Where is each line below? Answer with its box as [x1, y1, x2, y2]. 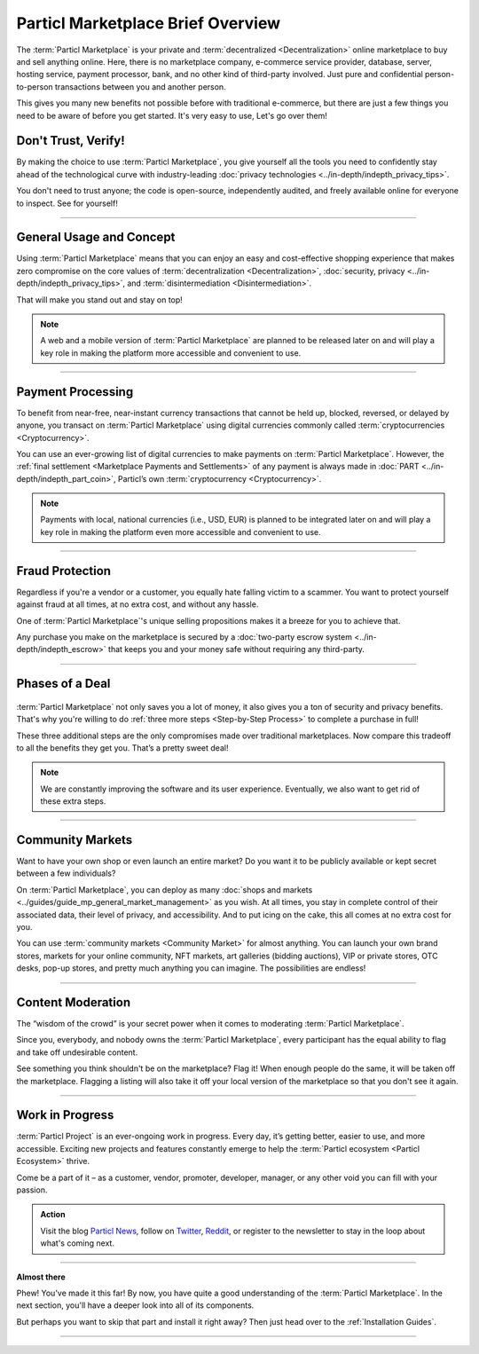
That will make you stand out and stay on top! [16, 294, 184, 305]
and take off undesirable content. [16, 1047, 138, 1058]
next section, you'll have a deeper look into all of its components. [16, 1300, 255, 1311]
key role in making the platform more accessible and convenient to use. [40, 347, 302, 358]
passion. [16, 1185, 48, 1195]
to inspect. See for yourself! [16, 198, 119, 209]
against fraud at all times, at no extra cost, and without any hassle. [16, 599, 259, 610]
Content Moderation [16, 995, 131, 1010]
